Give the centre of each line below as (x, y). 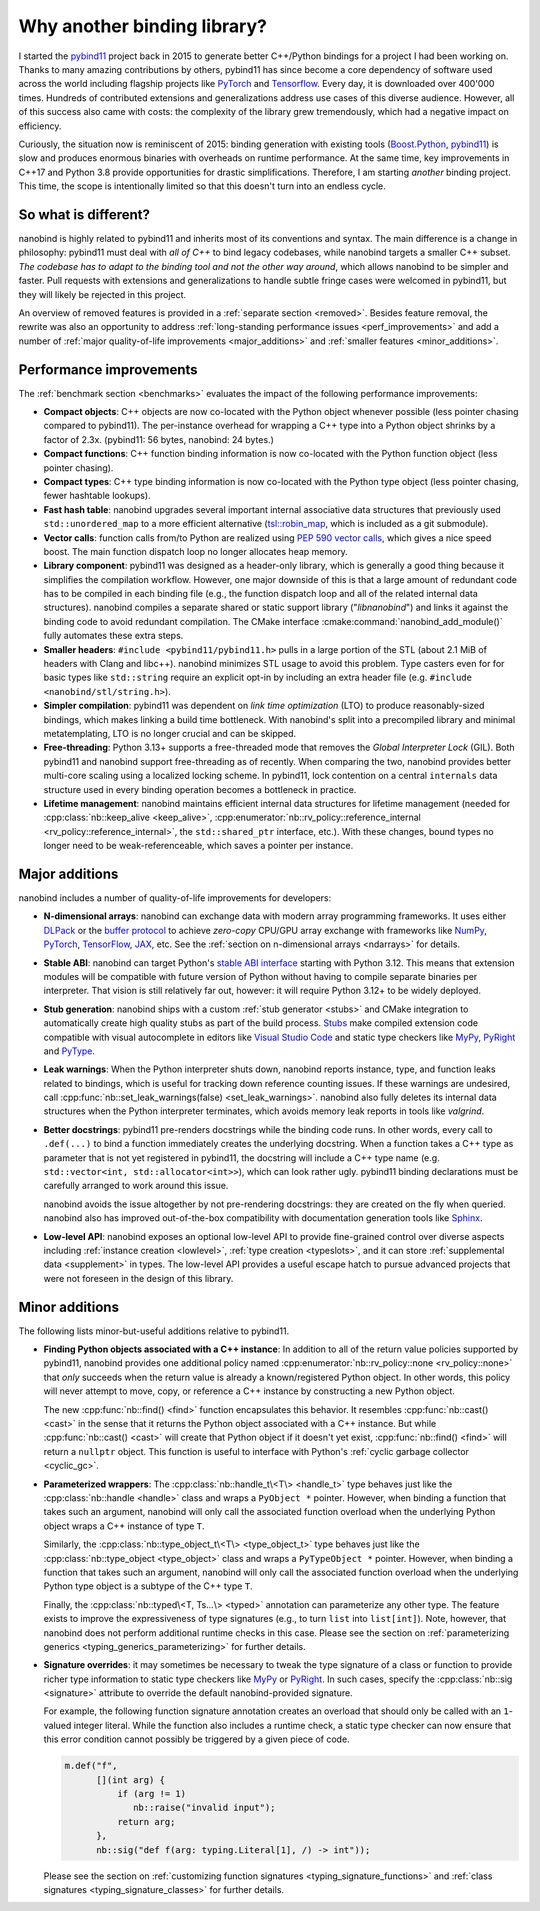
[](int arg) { (130, 1779)
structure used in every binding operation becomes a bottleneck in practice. (200, 789)
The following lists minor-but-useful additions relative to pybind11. (154, 1331)
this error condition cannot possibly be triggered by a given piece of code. (196, 1739)
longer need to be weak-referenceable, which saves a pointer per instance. (198, 846)
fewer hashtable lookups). (97, 496)
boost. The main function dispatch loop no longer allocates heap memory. (196, 551)
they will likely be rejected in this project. (102, 294)
